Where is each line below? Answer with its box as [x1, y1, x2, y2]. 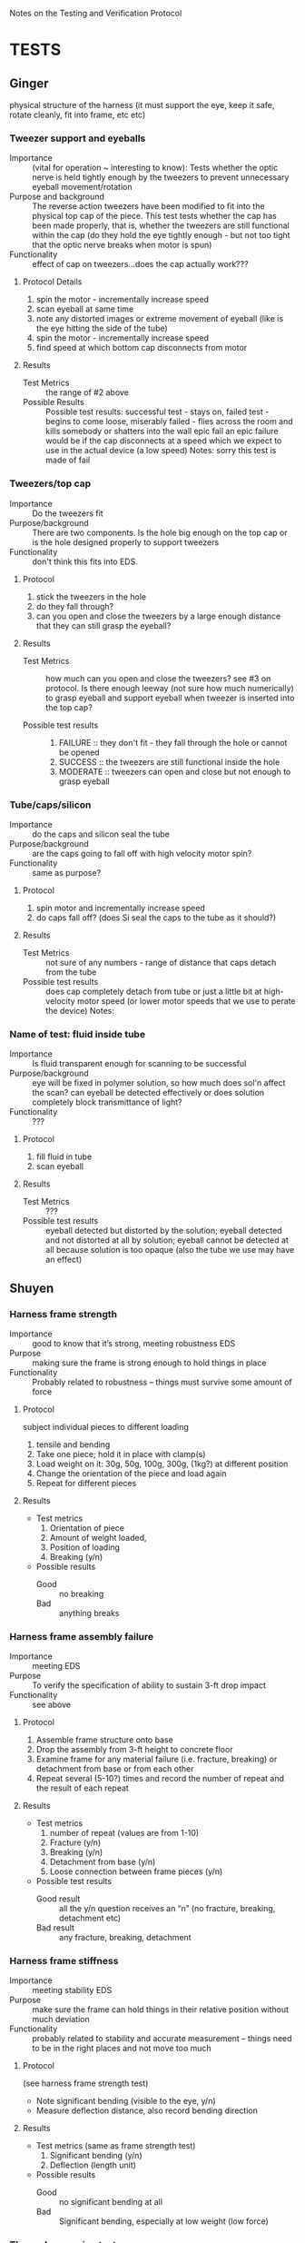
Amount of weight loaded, [49, 1532, 147, 1543]
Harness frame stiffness [9, 1955, 119, 1968]
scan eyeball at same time [35, 303, 134, 314]
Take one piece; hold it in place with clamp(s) [35, 1448, 206, 1459]
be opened [58, 747, 100, 758]
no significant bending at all [58, 2197, 163, 2208]
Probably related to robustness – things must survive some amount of [32, 1376, 292, 1387]
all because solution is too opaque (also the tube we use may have [44, 1245, 295, 1255]
